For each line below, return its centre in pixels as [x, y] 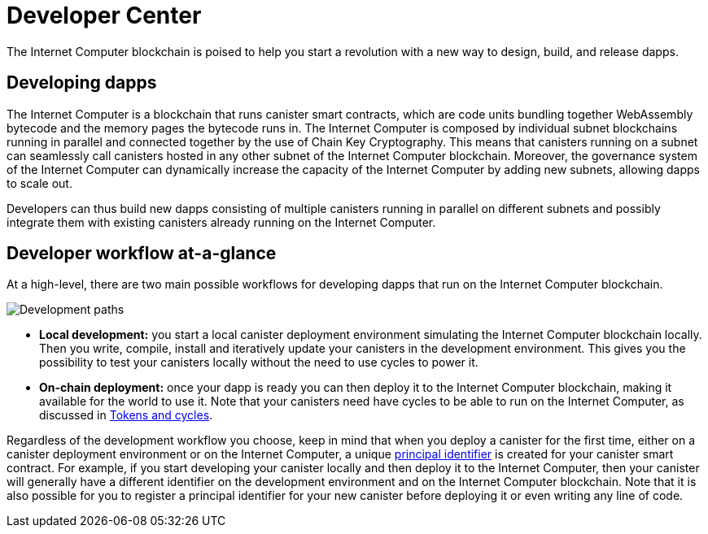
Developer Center [104, 15]
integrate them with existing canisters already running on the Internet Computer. [221, 222]
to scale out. [39, 183]
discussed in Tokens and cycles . [126, 415]
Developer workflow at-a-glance [142, 254]
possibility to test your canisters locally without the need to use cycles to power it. [259, 363]
